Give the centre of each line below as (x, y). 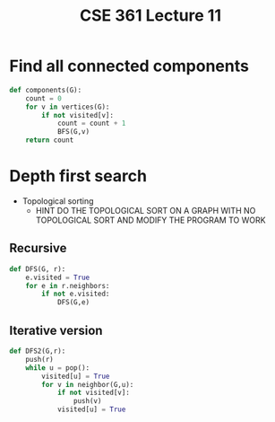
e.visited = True (58, 277)
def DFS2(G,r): (38, 351)
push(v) (87, 401)
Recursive (38, 248)
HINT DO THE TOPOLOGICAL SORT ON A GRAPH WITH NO (146, 211)
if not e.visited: (76, 294)
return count (50, 140)
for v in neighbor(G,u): (88, 384)
